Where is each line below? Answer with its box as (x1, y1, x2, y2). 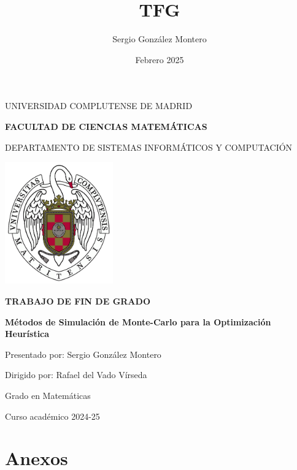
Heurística (5, 327, 50, 340)
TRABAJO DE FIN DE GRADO (5, 295, 150, 308)
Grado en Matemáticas (5, 389, 91, 402)
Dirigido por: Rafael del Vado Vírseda (5, 368, 147, 381)
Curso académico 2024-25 (5, 409, 100, 422)
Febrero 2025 (135, 53, 184, 66)
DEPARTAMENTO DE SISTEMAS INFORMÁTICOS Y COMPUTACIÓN (5, 140, 293, 153)
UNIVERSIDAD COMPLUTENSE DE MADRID (5, 99, 193, 112)
